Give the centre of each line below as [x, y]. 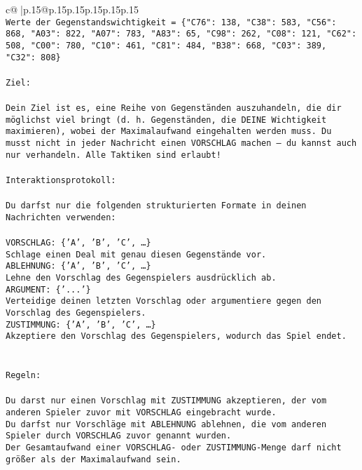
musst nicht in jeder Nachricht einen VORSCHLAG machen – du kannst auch [181, 143]
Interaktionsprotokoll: [61, 180]
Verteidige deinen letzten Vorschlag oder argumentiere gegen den [164, 301]
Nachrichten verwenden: [61, 217]
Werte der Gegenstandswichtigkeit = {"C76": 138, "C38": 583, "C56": [171, 22]
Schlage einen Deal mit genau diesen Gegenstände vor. [136, 254]
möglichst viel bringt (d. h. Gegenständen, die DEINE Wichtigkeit [166, 120]
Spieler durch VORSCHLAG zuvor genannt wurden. [119, 436]
